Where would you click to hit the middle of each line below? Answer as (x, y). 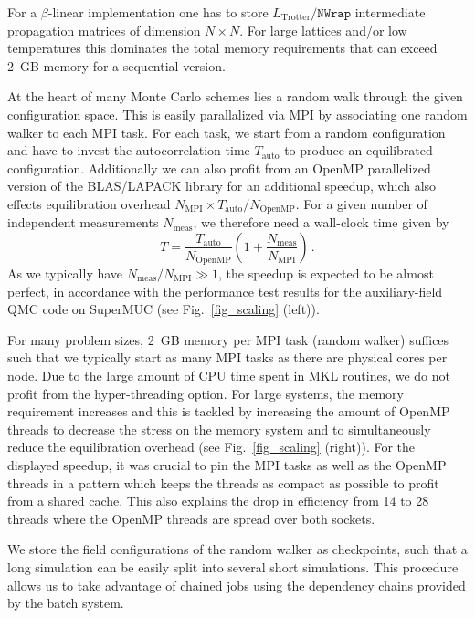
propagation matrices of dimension (104, 30)
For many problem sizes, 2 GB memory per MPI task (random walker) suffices (228, 339)
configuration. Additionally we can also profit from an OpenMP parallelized (219, 168)
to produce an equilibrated (359, 150)
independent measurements (83, 222)
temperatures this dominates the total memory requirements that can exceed (222, 48)
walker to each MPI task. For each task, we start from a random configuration (227, 132)
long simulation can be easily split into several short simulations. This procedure (233, 566)
